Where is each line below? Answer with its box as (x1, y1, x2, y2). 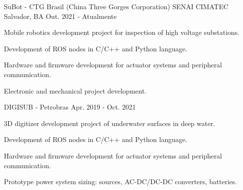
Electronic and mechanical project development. (4, 85, 147, 95)
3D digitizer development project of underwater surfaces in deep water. (4, 118, 215, 128)
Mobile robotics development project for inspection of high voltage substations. (4, 27, 240, 37)
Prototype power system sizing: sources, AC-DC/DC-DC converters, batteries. (4, 176, 237, 187)
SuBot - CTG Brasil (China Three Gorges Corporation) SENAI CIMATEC (4, 1, 228, 11)
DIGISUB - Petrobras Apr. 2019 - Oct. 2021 (4, 102, 136, 112)
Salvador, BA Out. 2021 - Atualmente (4, 11, 117, 21)
